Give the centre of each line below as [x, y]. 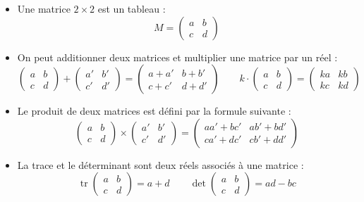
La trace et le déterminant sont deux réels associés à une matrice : [160, 164]
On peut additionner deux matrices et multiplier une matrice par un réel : [177, 57]
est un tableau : [132, 8]
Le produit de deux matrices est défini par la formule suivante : [154, 111]
